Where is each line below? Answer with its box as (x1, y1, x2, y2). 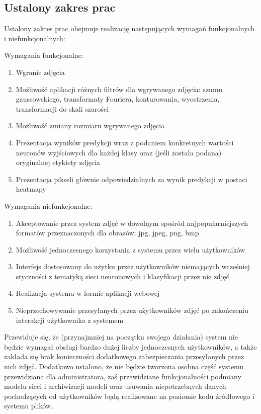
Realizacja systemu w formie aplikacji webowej (16, 288, 160, 298)
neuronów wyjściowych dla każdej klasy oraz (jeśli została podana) (16, 147, 222, 157)
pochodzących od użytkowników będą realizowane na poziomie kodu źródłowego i (4, 390, 254, 401)
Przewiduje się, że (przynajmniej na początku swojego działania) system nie (4, 332, 238, 342)
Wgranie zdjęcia (16, 66, 65, 77)
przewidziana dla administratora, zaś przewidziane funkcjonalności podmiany (4, 371, 241, 381)
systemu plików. (4, 400, 53, 411)
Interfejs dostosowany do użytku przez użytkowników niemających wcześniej (16, 261, 250, 272)
